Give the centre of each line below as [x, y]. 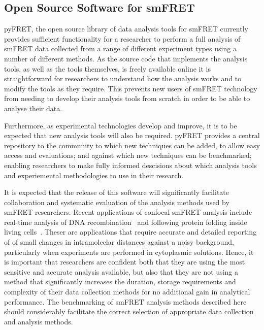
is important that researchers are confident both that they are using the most [125, 262]
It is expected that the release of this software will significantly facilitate [117, 192]
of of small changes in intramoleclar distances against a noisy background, [119, 242]
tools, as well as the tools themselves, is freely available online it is [107, 68]
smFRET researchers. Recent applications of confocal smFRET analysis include [128, 212]
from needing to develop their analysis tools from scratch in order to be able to [127, 98]
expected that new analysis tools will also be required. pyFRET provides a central [132, 135]
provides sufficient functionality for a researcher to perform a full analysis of [122, 38]
